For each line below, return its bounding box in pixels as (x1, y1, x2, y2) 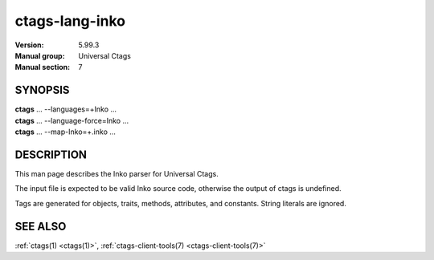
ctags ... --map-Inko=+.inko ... (14, 127, 117, 136)
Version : (14, 40, 44, 50)
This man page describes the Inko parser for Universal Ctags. (14, 169, 219, 178)
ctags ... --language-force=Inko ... (14, 116, 129, 125)
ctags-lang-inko (14, 12, 126, 30)
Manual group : (14, 51, 65, 60)
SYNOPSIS (14, 83, 70, 97)
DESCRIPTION (14, 148, 88, 161)
